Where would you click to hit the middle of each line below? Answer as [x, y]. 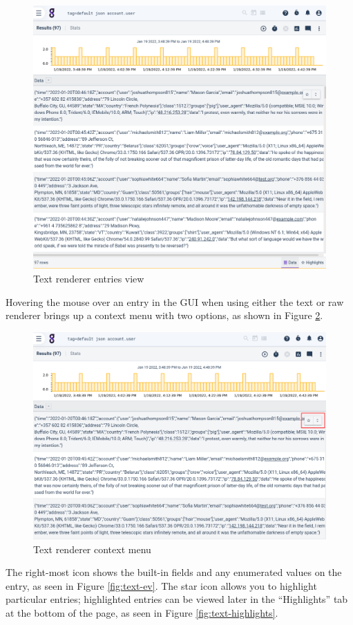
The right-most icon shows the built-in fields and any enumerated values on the [174, 572]
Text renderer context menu [92, 549]
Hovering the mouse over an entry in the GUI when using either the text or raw [175, 301]
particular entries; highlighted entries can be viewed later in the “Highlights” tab [177, 599]
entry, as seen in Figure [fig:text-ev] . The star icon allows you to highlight [161, 585]
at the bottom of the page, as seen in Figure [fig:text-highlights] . [142, 612]
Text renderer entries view [89, 278]
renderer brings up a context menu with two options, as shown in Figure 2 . [164, 315]
